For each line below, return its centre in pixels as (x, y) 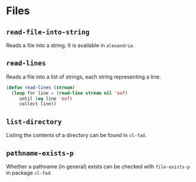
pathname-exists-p (40, 153)
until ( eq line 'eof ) (46, 99)
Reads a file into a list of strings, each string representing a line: (84, 77)
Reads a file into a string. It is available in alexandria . (70, 45)
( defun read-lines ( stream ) (41, 87)
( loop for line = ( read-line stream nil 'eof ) (70, 93)
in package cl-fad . (29, 173)
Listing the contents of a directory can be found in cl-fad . (76, 135)
